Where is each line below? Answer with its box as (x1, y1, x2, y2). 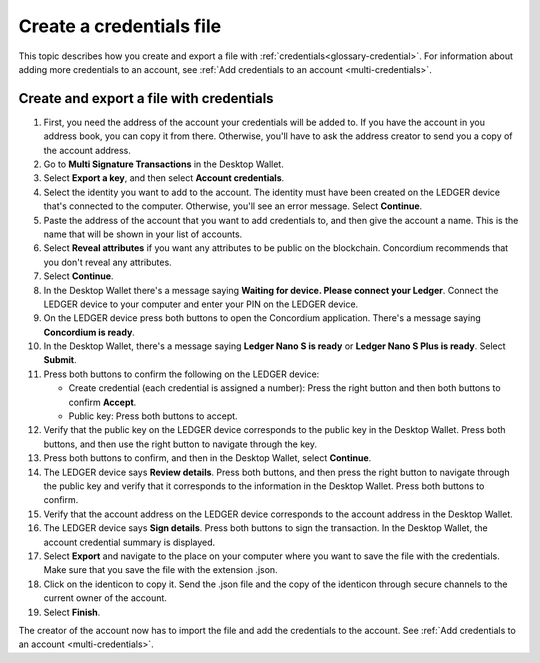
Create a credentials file (18, 15, 222, 37)
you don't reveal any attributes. (43, 256, 172, 268)
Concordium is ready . (43, 326, 135, 338)
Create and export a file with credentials (18, 90, 274, 107)
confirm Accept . (68, 396, 137, 408)
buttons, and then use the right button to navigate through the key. (43, 438, 317, 450)
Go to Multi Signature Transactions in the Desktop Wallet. (43, 158, 284, 170)
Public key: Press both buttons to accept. (68, 410, 239, 422)
